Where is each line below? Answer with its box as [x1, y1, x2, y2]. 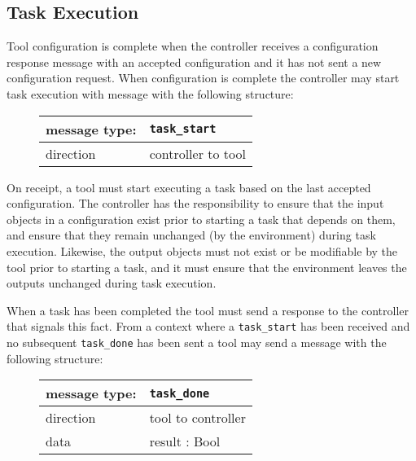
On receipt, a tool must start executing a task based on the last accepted [7, 178, 371, 195]
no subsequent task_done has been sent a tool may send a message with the [7, 333, 387, 350]
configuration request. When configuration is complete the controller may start [7, 69, 400, 86]
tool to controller [149, 408, 246, 428]
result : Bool [149, 432, 221, 451]
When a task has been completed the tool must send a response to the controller [7, 301, 409, 318]
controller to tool [149, 143, 246, 163]
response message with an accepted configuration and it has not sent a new [7, 53, 382, 70]
